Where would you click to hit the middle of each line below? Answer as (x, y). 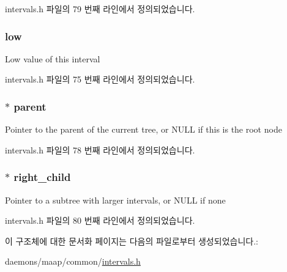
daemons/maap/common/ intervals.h (73, 261)
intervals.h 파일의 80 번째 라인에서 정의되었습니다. (100, 220)
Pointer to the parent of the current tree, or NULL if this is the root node (143, 129)
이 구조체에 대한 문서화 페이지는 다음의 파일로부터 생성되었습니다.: (132, 241)
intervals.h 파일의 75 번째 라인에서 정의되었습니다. (100, 79)
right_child (42, 177)
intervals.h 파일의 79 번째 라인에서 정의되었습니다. (100, 9)
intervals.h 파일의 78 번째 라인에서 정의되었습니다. (100, 149)
